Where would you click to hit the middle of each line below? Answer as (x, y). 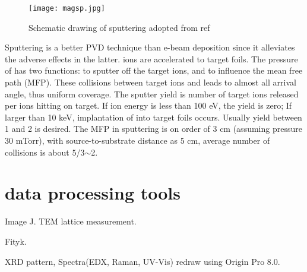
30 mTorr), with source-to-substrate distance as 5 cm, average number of (137, 140)
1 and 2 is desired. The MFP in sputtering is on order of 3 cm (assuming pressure (153, 129)
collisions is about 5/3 (45, 152)
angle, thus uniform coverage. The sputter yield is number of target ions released (152, 94)
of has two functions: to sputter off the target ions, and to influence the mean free (154, 70)
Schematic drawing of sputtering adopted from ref (119, 27)
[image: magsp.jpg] (67, 8)
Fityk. (16, 241)
